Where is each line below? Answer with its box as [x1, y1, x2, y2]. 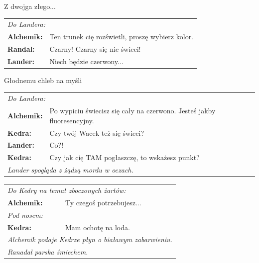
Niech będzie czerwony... [49, 56, 124, 66]
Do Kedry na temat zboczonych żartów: [7, 184, 126, 195]
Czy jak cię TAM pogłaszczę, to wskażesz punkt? [49, 152, 200, 163]
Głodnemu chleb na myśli [4, 75, 82, 85]
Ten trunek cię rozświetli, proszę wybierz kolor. [49, 31, 194, 42]
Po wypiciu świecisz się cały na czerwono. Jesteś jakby [49, 105, 216, 116]
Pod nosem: [7, 209, 43, 220]
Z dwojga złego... [4, 1, 56, 11]
